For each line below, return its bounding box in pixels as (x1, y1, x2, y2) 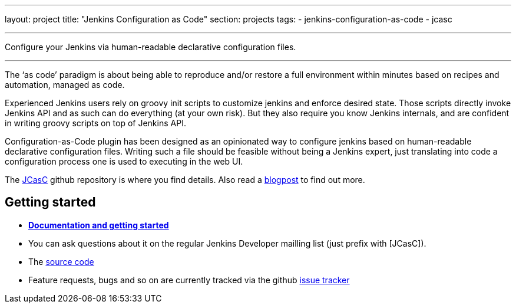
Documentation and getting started (28, 219, 169, 230)
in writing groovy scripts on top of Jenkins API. (5, 118, 186, 128)
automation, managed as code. (5, 80, 125, 90)
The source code (28, 256, 94, 267)
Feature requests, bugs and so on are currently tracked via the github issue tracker (28, 274, 350, 285)
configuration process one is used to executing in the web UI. (5, 156, 243, 166)
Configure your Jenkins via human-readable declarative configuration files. (5, 42, 296, 52)
